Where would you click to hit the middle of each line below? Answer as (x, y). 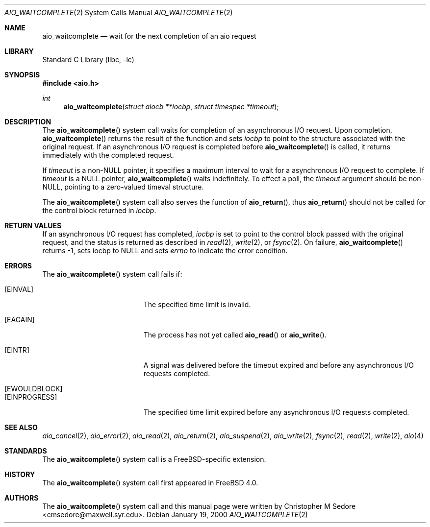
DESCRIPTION (28, 122)
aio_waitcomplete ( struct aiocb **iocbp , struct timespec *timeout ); (171, 107)
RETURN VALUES (33, 226)
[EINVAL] (19, 289)
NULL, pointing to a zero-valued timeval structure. (123, 187)
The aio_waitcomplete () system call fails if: (112, 274)
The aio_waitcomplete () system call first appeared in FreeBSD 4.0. (150, 483)
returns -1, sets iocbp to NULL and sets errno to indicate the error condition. (165, 251)
